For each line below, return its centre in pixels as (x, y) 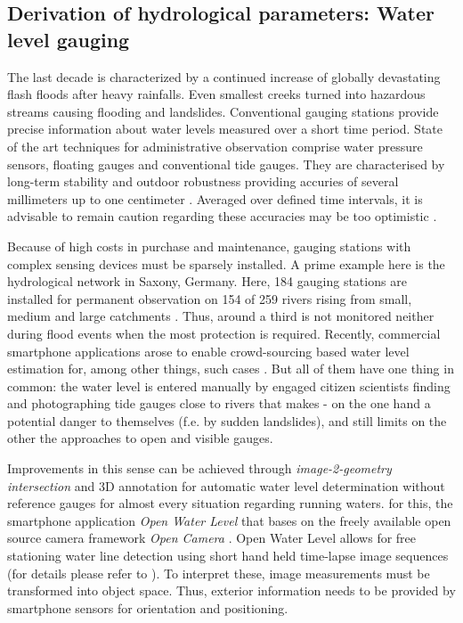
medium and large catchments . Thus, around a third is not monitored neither (221, 316)
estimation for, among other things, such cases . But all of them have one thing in (231, 369)
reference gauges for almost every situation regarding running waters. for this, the (230, 503)
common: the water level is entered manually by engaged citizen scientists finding (229, 385)
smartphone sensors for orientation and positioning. (148, 607)
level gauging (69, 39)
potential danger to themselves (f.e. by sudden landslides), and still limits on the (227, 420)
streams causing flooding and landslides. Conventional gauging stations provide (223, 111)
